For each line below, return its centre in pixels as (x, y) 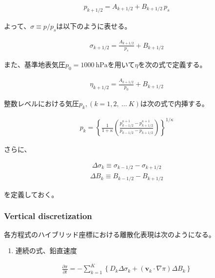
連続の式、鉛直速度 (46, 250)
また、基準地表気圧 (35, 65)
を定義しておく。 (31, 194)
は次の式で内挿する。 (174, 103)
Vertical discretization (48, 216)
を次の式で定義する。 (172, 65)
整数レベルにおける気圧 (41, 103)
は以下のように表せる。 (94, 26)
